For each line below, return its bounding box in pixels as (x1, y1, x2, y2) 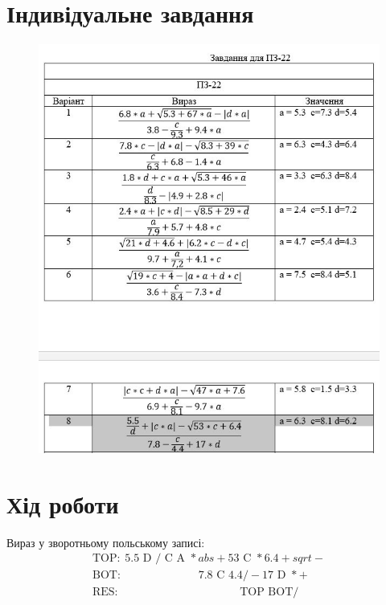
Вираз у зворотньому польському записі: (6, 533, 205, 550)
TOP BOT (240, 587, 294, 599)
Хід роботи (6, 487, 119, 520)
